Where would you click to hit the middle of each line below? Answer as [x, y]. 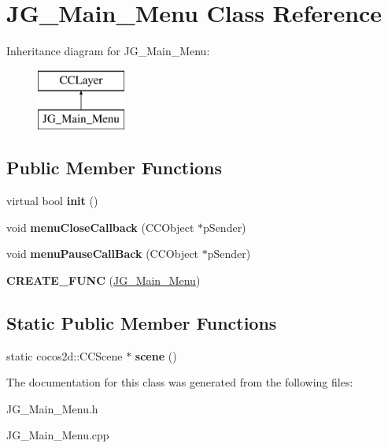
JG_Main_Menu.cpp [58, 435]
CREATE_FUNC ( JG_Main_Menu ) [103, 280]
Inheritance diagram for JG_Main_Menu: [108, 51]
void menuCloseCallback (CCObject [100, 227]
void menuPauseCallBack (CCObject [103, 254]
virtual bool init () [52, 201]
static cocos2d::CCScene [65, 355]
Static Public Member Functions [142, 322]
